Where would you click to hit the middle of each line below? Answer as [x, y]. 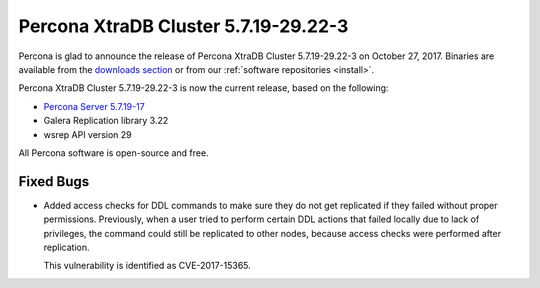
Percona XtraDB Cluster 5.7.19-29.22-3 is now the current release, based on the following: [203, 88]
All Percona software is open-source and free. [113, 152]
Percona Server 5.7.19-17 [94, 106]
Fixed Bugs [54, 181]
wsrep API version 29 [87, 134]
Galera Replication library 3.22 [106, 121]
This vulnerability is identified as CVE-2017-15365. [147, 266]
